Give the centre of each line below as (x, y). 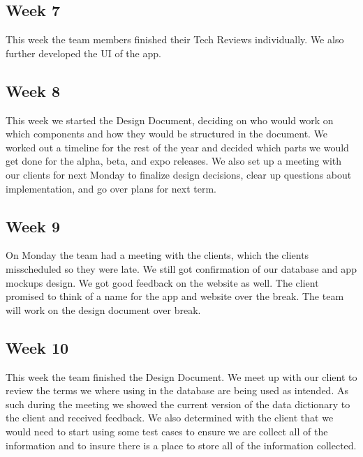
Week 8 (33, 90)
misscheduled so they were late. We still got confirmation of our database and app (181, 268)
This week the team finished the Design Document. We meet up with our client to (181, 376)
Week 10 (37, 347)
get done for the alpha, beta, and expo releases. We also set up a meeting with (174, 161)
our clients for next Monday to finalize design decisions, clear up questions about (179, 174)
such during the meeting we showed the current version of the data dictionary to (178, 404)
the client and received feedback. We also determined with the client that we (170, 418)
